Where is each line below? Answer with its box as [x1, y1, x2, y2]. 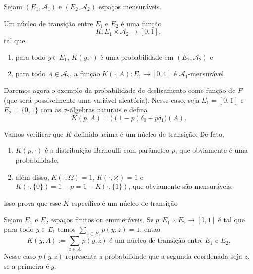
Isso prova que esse [4, 197, 61, 208]
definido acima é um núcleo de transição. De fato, [74, 128, 224, 138]
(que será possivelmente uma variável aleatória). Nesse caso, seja [4, 94, 200, 105]
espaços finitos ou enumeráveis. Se [50, 214, 153, 225]
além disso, [15, 171, 49, 182]
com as [40, 104, 61, 115]
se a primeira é [4, 261, 49, 271]
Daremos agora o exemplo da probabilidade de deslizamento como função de [4, 85, 236, 95]
